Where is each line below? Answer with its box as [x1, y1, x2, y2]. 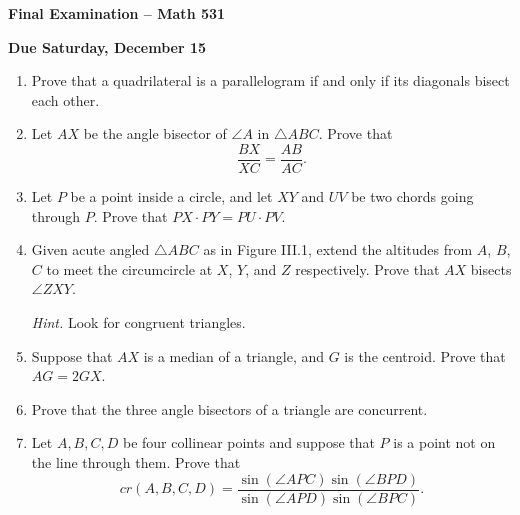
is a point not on [393, 432, 496, 453]
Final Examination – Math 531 [8, 3, 226, 23]
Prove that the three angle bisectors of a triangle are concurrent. [31, 398, 428, 419]
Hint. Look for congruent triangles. [31, 312, 246, 332]
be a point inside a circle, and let [70, 186, 273, 207]
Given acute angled [31, 239, 150, 260]
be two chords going [351, 186, 474, 207]
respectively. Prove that [295, 258, 440, 279]
